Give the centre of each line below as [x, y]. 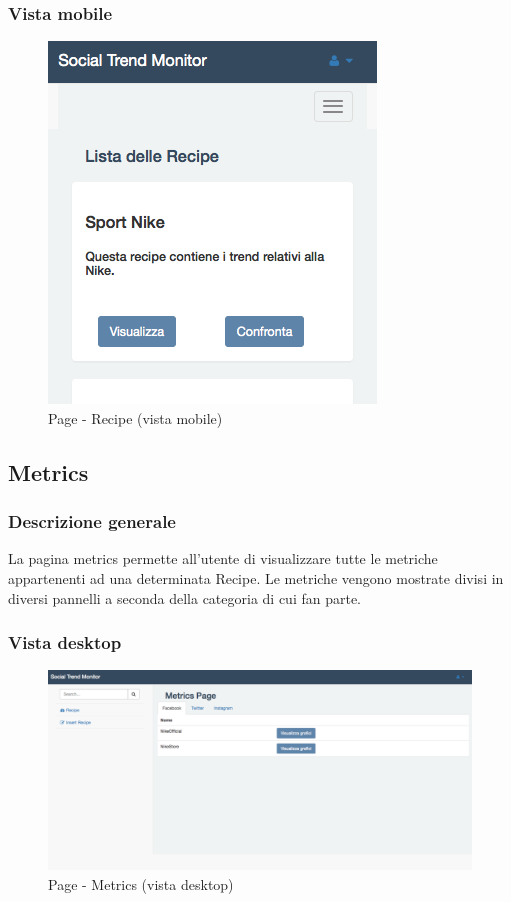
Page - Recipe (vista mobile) [135, 417]
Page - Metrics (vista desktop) [141, 883]
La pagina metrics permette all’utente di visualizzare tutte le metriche [223, 558]
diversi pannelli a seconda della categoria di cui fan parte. [185, 597]
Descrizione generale [92, 521]
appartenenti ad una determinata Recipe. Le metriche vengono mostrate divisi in [256, 578]
